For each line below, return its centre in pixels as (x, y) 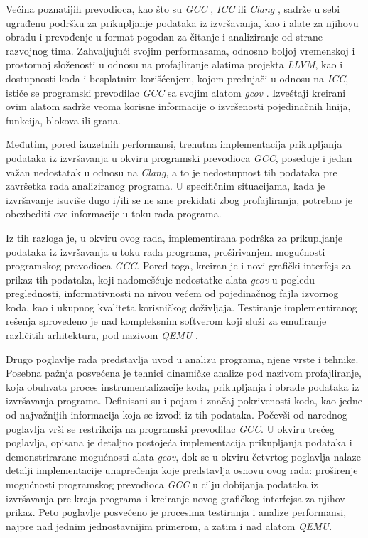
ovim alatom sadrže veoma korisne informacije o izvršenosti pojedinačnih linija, (178, 106)
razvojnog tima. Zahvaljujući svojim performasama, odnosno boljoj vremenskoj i (180, 50)
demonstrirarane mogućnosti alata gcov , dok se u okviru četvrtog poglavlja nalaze (183, 456)
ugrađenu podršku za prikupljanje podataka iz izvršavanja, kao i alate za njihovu (182, 22)
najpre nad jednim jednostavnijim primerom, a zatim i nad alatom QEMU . (169, 526)
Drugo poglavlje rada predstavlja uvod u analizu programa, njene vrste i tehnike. (182, 359)
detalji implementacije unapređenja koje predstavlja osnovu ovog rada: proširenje (182, 470)
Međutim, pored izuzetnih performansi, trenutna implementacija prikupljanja (174, 144)
